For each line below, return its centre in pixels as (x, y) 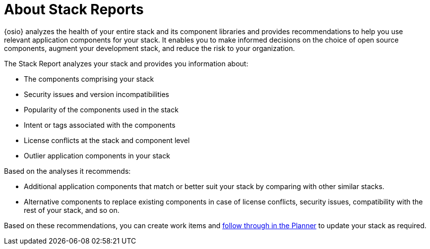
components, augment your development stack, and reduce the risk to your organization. (150, 48)
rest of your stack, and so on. (72, 210)
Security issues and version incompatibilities (96, 94)
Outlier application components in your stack (97, 155)
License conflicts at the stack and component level (107, 140)
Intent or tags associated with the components (100, 125)
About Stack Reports (74, 9)
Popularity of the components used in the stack (101, 109)
